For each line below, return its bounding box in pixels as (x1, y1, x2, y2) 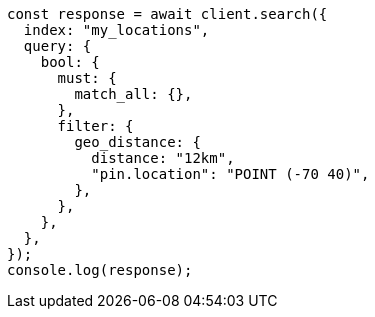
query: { (23, 38, 92, 54)
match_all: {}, (74, 86, 193, 102)
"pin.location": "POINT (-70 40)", (91, 166, 370, 182)
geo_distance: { (74, 134, 201, 150)
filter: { (57, 118, 134, 134)
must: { (57, 70, 117, 86)
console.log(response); (7, 262, 193, 278)
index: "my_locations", (23, 22, 210, 38)
